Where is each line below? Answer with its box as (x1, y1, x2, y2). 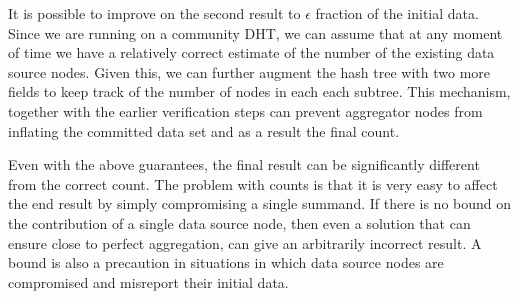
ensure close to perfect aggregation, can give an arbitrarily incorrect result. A (8, 232, 482, 253)
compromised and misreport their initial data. (8, 271, 289, 292)
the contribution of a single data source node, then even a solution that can (8, 212, 471, 233)
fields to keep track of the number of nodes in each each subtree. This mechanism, (8, 81, 511, 102)
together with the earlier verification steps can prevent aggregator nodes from (8, 100, 483, 121)
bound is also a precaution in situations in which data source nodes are (8, 252, 444, 273)
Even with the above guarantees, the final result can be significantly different (8, 154, 480, 175)
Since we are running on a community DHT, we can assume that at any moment (8, 22, 503, 43)
